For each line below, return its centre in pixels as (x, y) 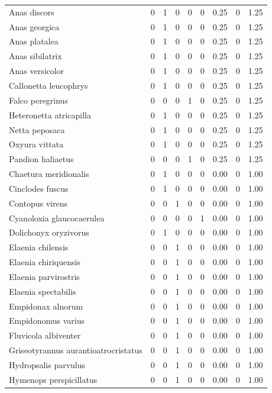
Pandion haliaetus (41, 159)
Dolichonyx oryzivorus (49, 232)
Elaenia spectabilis (43, 291)
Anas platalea (34, 41)
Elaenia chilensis (39, 247)
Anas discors (32, 12)
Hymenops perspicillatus (53, 379)
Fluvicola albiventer (45, 335)
